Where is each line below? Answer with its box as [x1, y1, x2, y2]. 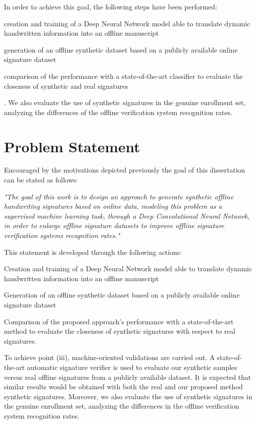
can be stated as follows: [4, 175, 78, 185]
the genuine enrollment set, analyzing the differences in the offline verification [4, 401, 239, 411]
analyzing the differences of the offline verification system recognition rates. [4, 107, 232, 117]
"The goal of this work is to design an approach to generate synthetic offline [4, 191, 234, 201]
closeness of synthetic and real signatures [4, 80, 128, 91]
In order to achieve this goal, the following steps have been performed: [4, 1, 217, 11]
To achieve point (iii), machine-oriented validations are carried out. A [4, 352, 215, 363]
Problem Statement [4, 136, 140, 156]
